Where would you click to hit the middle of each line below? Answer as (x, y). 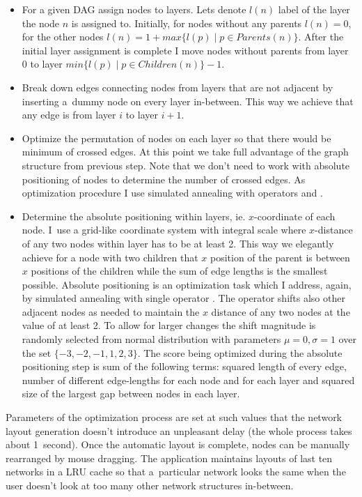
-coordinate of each (295, 216)
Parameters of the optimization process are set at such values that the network (174, 417)
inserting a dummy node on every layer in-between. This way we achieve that (188, 101)
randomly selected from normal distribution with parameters (151, 339)
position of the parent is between (280, 257)
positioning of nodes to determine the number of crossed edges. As (164, 179)
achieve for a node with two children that (110, 257)
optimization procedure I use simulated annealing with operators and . (172, 193)
